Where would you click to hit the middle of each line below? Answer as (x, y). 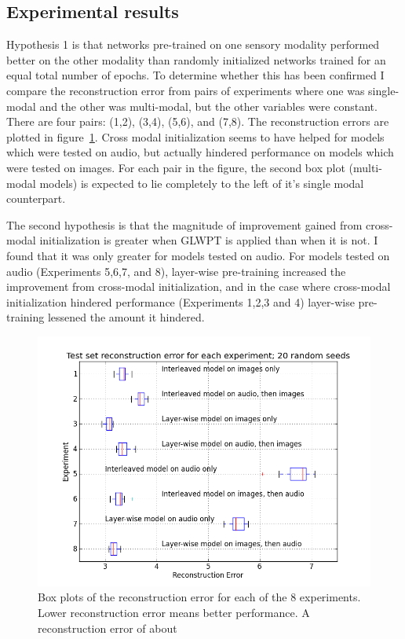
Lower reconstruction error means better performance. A (174, 613)
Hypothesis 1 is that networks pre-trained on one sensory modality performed (193, 44)
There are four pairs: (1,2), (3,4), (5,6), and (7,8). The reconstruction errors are (198, 121)
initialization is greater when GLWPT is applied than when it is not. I (209, 240)
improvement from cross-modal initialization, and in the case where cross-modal (199, 286)
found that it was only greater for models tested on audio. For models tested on (198, 255)
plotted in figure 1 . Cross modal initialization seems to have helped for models (195, 136)
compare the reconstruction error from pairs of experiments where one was (186, 90)
